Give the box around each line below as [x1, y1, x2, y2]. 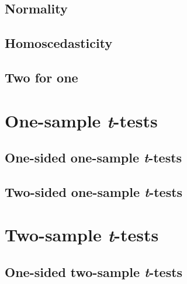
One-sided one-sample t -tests [5, 148, 182, 167]
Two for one [5, 68, 78, 86]
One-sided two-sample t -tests [5, 263, 183, 281]
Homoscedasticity [5, 34, 113, 52]
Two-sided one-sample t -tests [5, 182, 183, 200]
